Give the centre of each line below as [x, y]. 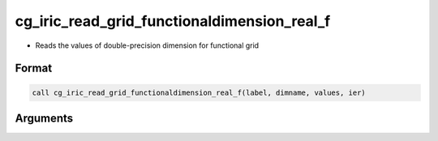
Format [34, 68]
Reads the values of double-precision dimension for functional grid [147, 45]
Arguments [44, 118]
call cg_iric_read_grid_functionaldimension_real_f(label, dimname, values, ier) [199, 92]
